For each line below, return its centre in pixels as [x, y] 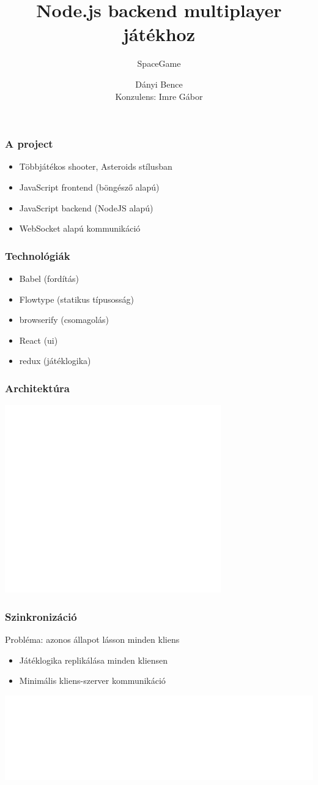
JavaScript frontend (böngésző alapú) [89, 187]
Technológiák [38, 255]
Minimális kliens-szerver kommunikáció [92, 681]
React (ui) [39, 340]
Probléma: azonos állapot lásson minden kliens [92, 639]
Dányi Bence [159, 84]
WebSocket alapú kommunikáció [80, 228]
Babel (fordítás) [49, 278]
